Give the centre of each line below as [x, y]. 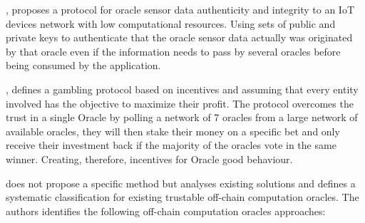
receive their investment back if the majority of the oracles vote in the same [171, 145]
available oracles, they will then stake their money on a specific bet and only [173, 131]
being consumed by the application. [83, 65]
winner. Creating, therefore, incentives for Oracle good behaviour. [149, 159]
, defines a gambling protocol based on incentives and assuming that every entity [182, 89]
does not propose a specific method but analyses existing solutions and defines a [181, 183]
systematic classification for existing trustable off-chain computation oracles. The [182, 197]
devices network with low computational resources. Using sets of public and [171, 23]
